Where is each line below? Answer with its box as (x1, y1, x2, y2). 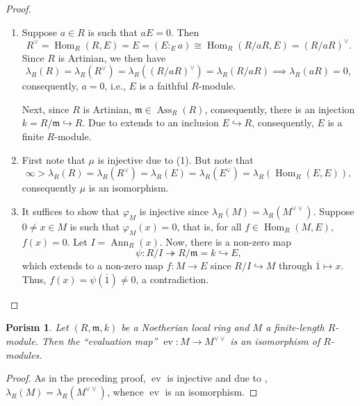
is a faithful (139, 78, 188, 93)
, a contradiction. (136, 271, 209, 286)
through (279, 258, 313, 273)
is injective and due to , (167, 371, 268, 385)
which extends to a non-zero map (22, 258, 163, 273)
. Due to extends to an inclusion (82, 115, 219, 130)
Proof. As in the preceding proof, (6, 371, 146, 385)
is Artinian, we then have (58, 50, 166, 65)
